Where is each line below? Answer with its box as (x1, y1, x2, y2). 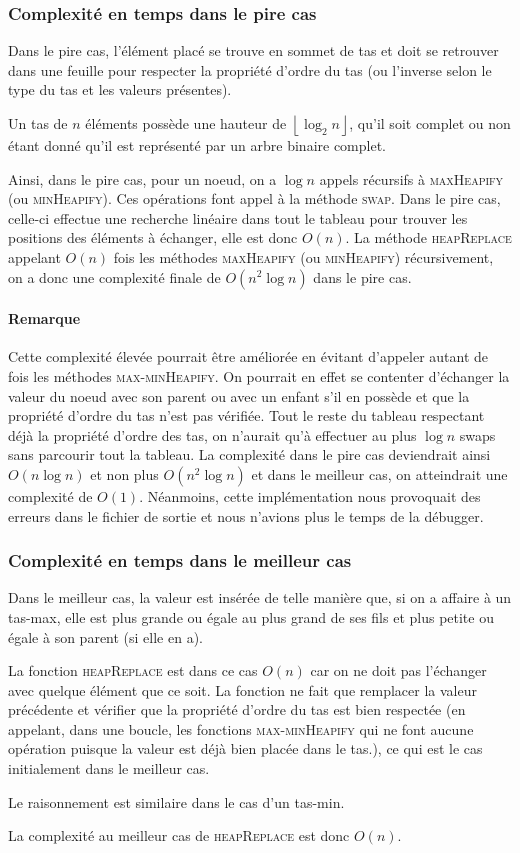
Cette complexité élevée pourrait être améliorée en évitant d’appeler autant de (8, 346, 489, 367)
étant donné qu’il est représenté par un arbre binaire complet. (8, 135, 387, 155)
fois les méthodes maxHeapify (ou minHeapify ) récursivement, (113, 246, 494, 267)
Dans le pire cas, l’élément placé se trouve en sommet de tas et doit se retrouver (8, 40, 499, 61)
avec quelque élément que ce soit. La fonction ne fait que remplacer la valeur (8, 679, 477, 700)
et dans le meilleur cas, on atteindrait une (251, 463, 508, 484)
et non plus (90, 463, 159, 484)
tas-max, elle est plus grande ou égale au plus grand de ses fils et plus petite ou (8, 606, 494, 627)
